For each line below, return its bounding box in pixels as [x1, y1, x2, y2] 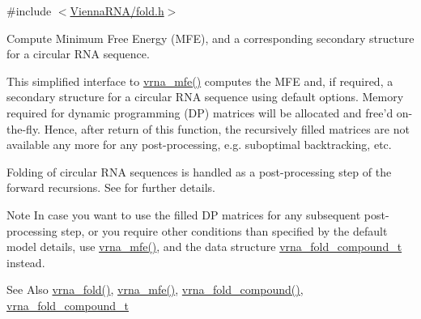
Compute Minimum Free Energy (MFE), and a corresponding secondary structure [6, 29, 415, 46]
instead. [6, 253, 45, 270]
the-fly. [6, 120, 41, 137]
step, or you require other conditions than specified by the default [61, 222, 388, 239]
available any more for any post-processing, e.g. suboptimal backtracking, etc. [6, 136, 392, 153]
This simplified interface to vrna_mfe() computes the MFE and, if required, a [6, 72, 393, 89]
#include [6, 2, 52, 19]
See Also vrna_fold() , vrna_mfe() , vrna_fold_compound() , [6, 281, 304, 298]
